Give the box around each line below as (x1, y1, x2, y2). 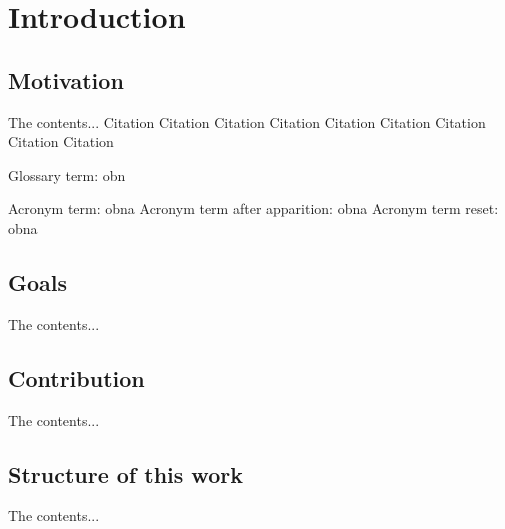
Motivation (8, 64, 124, 95)
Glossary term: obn (8, 164, 126, 185)
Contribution (8, 362, 145, 393)
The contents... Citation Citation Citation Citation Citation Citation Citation (8, 111, 486, 132)
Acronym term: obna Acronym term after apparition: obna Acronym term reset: (8, 198, 499, 219)
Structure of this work (8, 458, 243, 489)
